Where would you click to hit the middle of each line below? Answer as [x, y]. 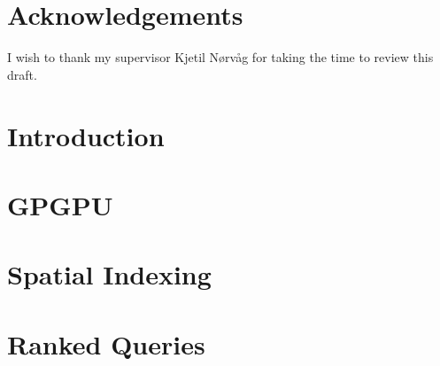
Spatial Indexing [109, 274]
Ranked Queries [106, 343]
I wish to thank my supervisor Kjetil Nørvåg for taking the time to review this [220, 57]
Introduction [86, 135]
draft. [22, 74]
